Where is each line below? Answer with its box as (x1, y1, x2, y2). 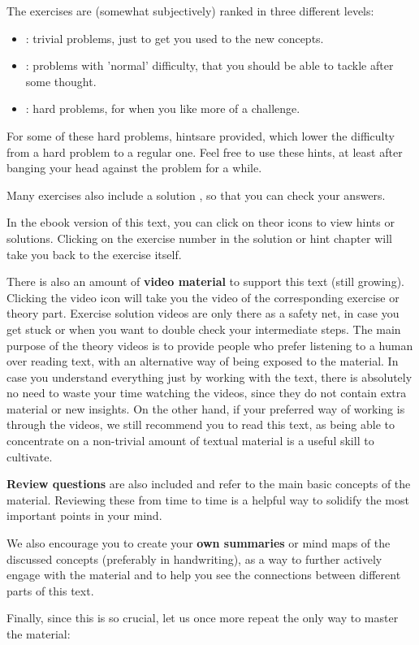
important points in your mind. (6, 507, 162, 524)
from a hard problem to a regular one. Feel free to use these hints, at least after (6, 143, 403, 160)
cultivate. (6, 448, 53, 465)
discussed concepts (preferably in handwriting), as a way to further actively (6, 550, 382, 567)
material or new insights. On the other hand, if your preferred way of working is (6, 400, 405, 417)
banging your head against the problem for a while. (6, 159, 262, 176)
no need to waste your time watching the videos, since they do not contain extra (6, 384, 407, 401)
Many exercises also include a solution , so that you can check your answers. (6, 186, 386, 203)
